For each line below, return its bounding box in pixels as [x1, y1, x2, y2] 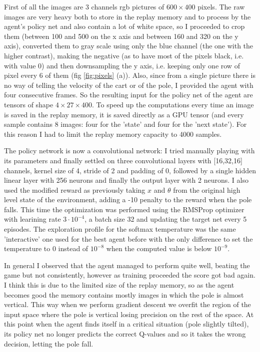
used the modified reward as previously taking [4, 184, 145, 195]
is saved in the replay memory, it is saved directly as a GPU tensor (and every [4, 109, 244, 119]
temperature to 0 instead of [4, 243, 88, 254]
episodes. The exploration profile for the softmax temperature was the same [4, 224, 236, 234]
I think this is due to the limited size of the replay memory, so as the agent [4, 280, 234, 290]
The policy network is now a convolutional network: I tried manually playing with [4, 145, 255, 156]
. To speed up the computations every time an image [92, 99, 254, 109]
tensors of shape [4, 99, 53, 109]
